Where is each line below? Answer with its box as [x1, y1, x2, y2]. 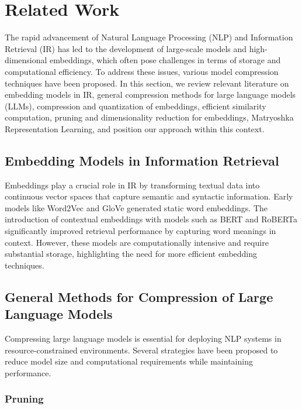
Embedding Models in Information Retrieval [5, 151, 279, 169]
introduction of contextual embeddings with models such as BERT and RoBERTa [5, 213, 298, 225]
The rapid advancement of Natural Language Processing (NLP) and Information [5, 31, 293, 43]
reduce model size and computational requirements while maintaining [5, 355, 253, 367]
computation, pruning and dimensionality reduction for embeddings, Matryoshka [5, 111, 294, 123]
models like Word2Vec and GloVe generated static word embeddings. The [5, 201, 268, 214]
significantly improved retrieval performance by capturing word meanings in [5, 225, 276, 237]
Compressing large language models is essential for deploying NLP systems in [5, 332, 282, 345]
